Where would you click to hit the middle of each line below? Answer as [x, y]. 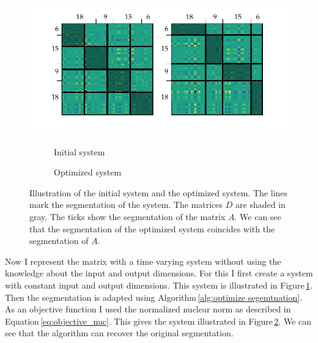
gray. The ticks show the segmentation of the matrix [128, 216]
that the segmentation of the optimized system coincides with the [152, 228]
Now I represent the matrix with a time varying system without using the [143, 261]
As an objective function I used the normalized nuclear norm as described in [148, 309]
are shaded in [261, 205]
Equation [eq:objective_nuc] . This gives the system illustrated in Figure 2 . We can [158, 321]
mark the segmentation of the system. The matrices [126, 205]
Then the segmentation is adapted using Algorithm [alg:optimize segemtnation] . [154, 297]
